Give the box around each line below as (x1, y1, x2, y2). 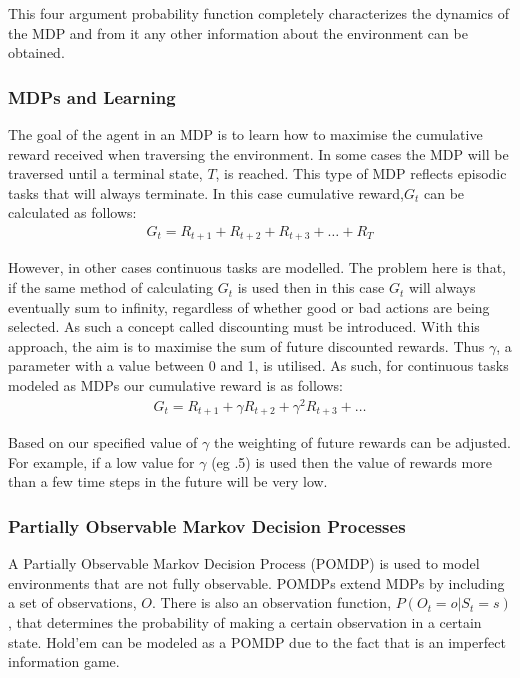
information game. (8, 651, 120, 672)
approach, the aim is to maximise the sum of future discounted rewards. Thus (8, 335, 485, 356)
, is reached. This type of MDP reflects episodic (215, 163, 507, 184)
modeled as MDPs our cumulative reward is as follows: (8, 375, 343, 396)
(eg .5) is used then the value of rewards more (211, 451, 492, 472)
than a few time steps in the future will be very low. (8, 471, 328, 492)
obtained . (8, 42, 65, 63)
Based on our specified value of (8, 432, 198, 453)
